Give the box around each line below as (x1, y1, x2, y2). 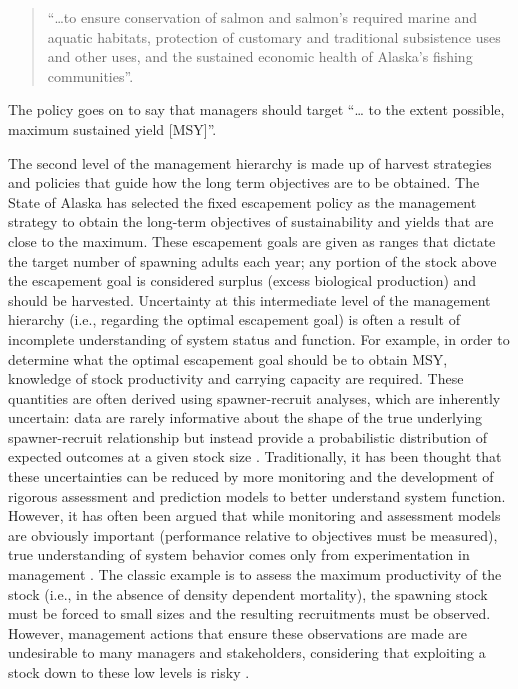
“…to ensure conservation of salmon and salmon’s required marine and (47, 7, 477, 27)
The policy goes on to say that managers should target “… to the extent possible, (8, 99, 505, 120)
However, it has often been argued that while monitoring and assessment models (8, 505, 501, 526)
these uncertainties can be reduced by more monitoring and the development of (8, 466, 494, 487)
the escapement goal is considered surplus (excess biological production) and (8, 270, 477, 291)
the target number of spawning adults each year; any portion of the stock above (8, 250, 497, 271)
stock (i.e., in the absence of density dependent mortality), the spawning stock (8, 583, 488, 604)
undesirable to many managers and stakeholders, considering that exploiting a (8, 642, 486, 663)
